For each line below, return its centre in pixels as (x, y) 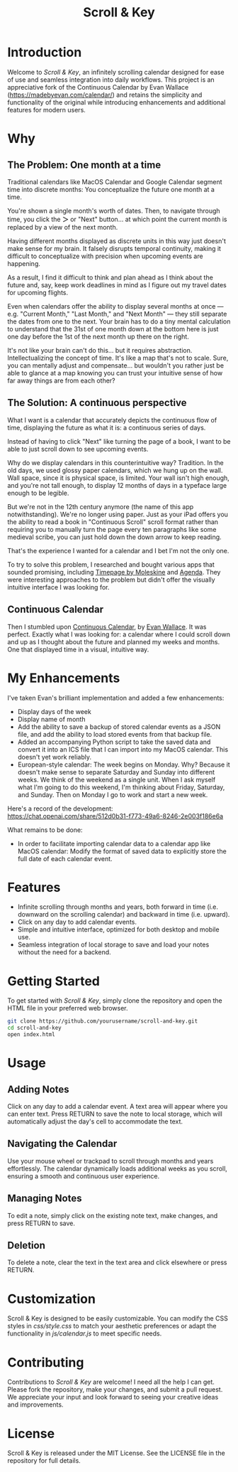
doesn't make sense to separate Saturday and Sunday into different (116, 772)
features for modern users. (47, 110)
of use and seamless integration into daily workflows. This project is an (111, 80)
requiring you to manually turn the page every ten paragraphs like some (112, 529)
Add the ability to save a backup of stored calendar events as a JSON (119, 727)
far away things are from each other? (61, 380)
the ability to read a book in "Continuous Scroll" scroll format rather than (113, 522)
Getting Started (54, 981)
